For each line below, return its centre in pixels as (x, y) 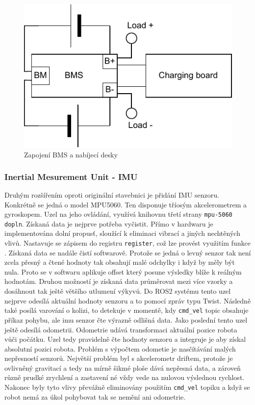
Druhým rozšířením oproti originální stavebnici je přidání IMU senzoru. (112, 194)
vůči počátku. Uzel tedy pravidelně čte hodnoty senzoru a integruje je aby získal (125, 339)
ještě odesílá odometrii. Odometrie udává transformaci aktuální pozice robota (121, 329)
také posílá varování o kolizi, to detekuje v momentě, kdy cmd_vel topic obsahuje (127, 310)
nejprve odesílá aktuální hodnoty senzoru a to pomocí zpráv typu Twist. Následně (128, 300)
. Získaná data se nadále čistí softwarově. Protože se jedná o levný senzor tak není (128, 252)
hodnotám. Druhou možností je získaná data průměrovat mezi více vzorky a (119, 281)
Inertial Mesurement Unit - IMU (71, 176)
